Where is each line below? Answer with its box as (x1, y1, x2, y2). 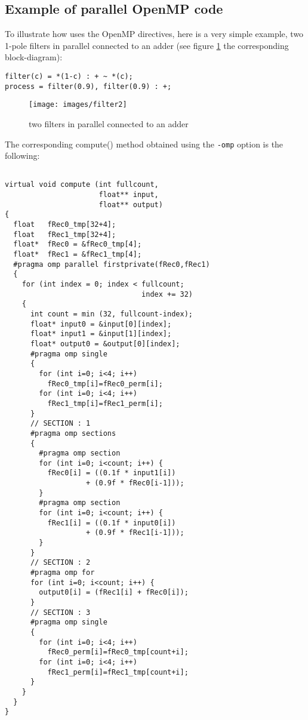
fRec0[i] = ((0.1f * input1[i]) (47, 469, 176, 478)
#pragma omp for (30, 568, 95, 577)
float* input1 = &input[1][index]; (30, 330, 172, 339)
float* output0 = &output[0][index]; (30, 339, 180, 348)
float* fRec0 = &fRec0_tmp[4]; (13, 240, 142, 249)
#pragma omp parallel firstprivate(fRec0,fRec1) (13, 260, 210, 269)
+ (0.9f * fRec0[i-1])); (86, 479, 184, 488)
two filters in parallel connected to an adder (29, 117, 189, 130)
